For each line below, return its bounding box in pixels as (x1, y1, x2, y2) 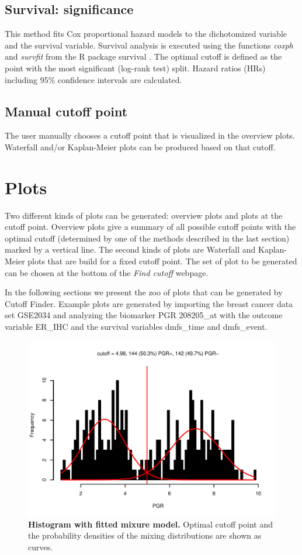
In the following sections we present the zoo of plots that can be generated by (5, 286, 283, 298)
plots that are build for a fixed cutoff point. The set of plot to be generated (27, 255, 297, 267)
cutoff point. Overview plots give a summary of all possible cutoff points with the (5, 220, 296, 233)
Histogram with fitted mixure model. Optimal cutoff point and (28, 518, 273, 530)
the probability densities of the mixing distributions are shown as (28, 529, 262, 542)
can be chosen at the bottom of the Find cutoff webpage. (5, 266, 209, 278)
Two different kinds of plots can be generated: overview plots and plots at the (5, 209, 283, 221)
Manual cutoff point (5, 102, 128, 120)
